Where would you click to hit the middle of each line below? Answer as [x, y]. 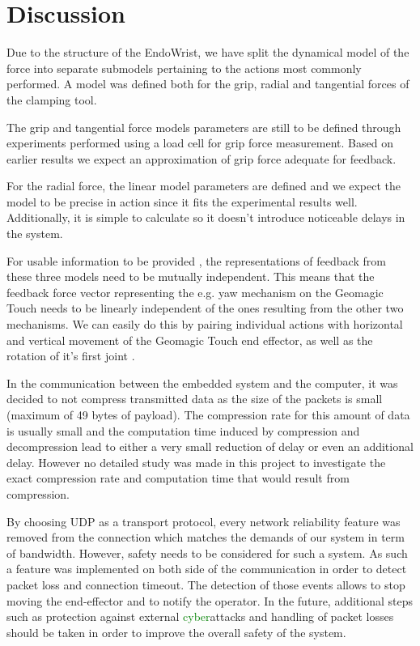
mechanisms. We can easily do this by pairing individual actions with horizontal [205, 324]
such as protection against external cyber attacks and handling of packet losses [200, 616]
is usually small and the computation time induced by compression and [183, 430]
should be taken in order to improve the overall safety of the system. [176, 632]
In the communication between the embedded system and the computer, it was [202, 382]
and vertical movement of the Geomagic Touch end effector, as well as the [190, 340]
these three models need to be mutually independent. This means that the [191, 276]
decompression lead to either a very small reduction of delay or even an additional [210, 446]
